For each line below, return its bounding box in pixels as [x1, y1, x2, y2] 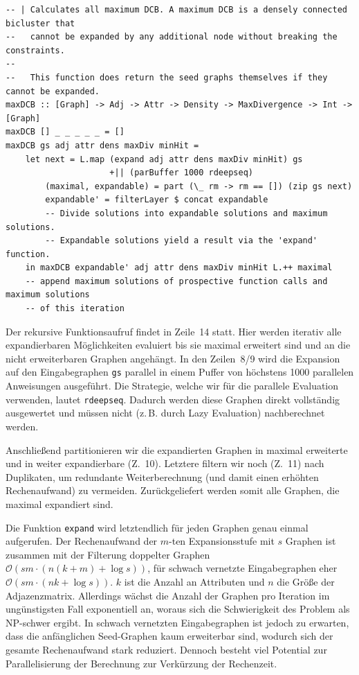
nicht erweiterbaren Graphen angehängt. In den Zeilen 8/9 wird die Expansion [6, 351, 340, 365]
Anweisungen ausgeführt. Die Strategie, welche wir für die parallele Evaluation [6, 378, 339, 393]
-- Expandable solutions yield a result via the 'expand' [45, 236, 318, 246]
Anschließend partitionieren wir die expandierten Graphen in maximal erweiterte [6, 442, 348, 457]
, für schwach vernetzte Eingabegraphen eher [147, 561, 338, 575]
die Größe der [277, 574, 335, 588]
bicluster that [6, 18, 75, 28]
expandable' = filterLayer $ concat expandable [45, 195, 268, 205]
